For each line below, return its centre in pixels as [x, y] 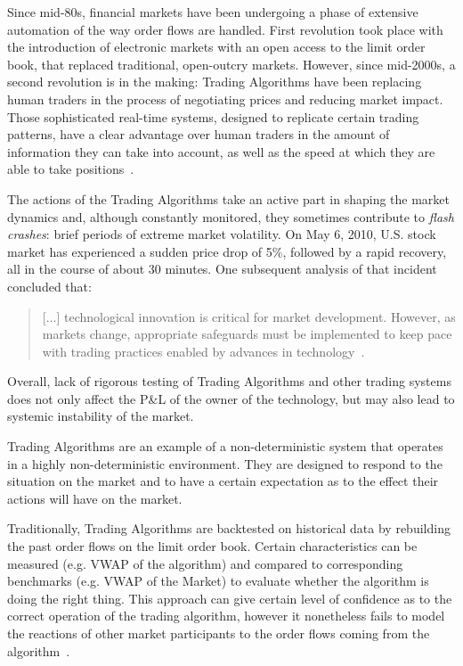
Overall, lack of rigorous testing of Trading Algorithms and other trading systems [229, 381]
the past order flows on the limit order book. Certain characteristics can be [212, 546]
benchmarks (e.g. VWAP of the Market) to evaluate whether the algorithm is [218, 581]
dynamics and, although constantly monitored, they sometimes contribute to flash [231, 216]
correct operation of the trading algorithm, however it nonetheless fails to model [226, 616]
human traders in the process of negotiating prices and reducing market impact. [225, 99]
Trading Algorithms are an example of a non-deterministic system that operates [225, 446]
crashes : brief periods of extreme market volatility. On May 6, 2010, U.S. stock [222, 234]
